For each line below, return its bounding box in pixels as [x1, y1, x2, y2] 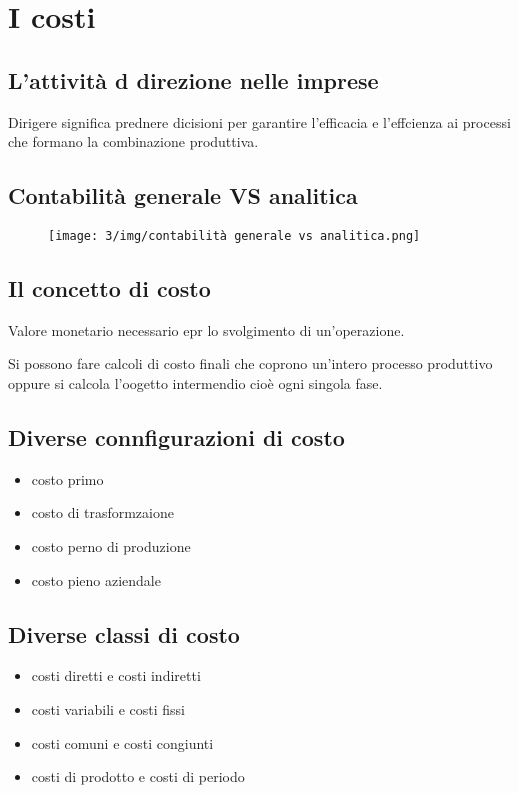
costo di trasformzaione [31, 502, 174, 523]
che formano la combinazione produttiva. [8, 131, 259, 152]
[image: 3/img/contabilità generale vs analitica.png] [48, 228, 421, 243]
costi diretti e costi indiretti [31, 665, 201, 686]
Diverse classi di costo [8, 618, 240, 649]
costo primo [31, 468, 104, 489]
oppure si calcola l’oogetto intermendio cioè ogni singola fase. [8, 373, 383, 394]
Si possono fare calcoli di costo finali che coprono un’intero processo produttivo [8, 353, 493, 374]
